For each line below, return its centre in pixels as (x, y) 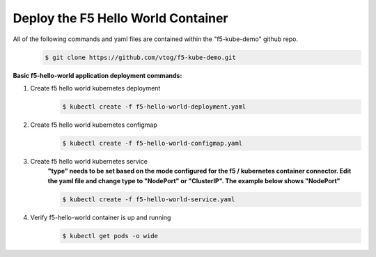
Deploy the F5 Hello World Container (121, 18)
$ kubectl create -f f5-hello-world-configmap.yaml (152, 143)
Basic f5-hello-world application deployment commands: (97, 75)
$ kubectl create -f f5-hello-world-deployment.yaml (154, 107)
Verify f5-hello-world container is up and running (101, 217)
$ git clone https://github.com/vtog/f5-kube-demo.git (140, 57)
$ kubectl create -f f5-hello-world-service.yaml (149, 199)
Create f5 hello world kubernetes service (89, 161)
